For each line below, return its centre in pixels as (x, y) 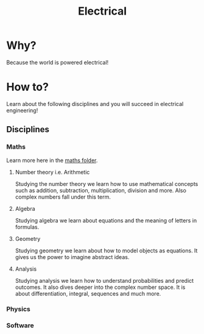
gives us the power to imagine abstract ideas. (72, 257)
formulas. (27, 227)
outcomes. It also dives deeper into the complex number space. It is (100, 287)
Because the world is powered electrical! (58, 62)
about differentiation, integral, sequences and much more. (88, 293)
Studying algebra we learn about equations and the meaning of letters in (106, 220)
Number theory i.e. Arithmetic (52, 172)
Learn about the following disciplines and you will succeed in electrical (95, 104)
